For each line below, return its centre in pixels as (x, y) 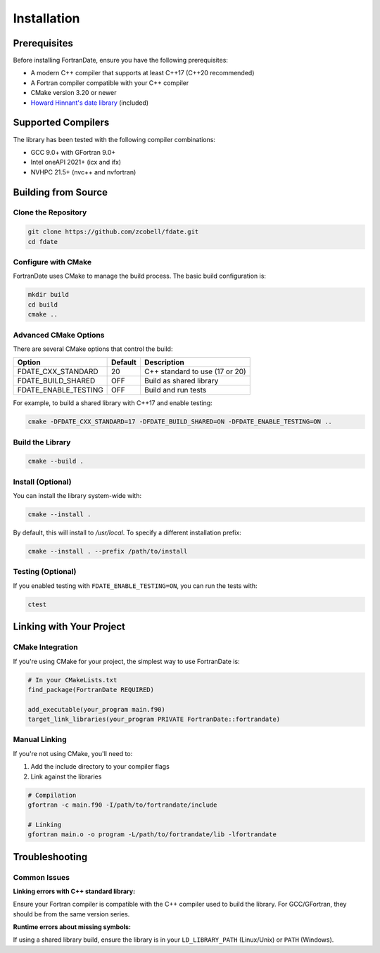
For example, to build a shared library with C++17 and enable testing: (113, 403)
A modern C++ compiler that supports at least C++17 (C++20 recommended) (142, 73)
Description (164, 362)
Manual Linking (40, 740)
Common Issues (42, 877)
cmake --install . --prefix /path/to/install (108, 551)
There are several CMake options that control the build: (93, 349)
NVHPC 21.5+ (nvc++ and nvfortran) (83, 172)
